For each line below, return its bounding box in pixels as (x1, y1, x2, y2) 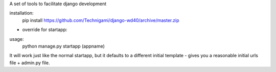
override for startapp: (22, 27, 67, 33)
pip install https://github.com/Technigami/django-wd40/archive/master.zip (22, 17, 179, 23)
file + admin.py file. (9, 59, 50, 66)
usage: (9, 36, 24, 42)
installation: (9, 10, 34, 16)
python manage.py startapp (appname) (22, 43, 105, 49)
